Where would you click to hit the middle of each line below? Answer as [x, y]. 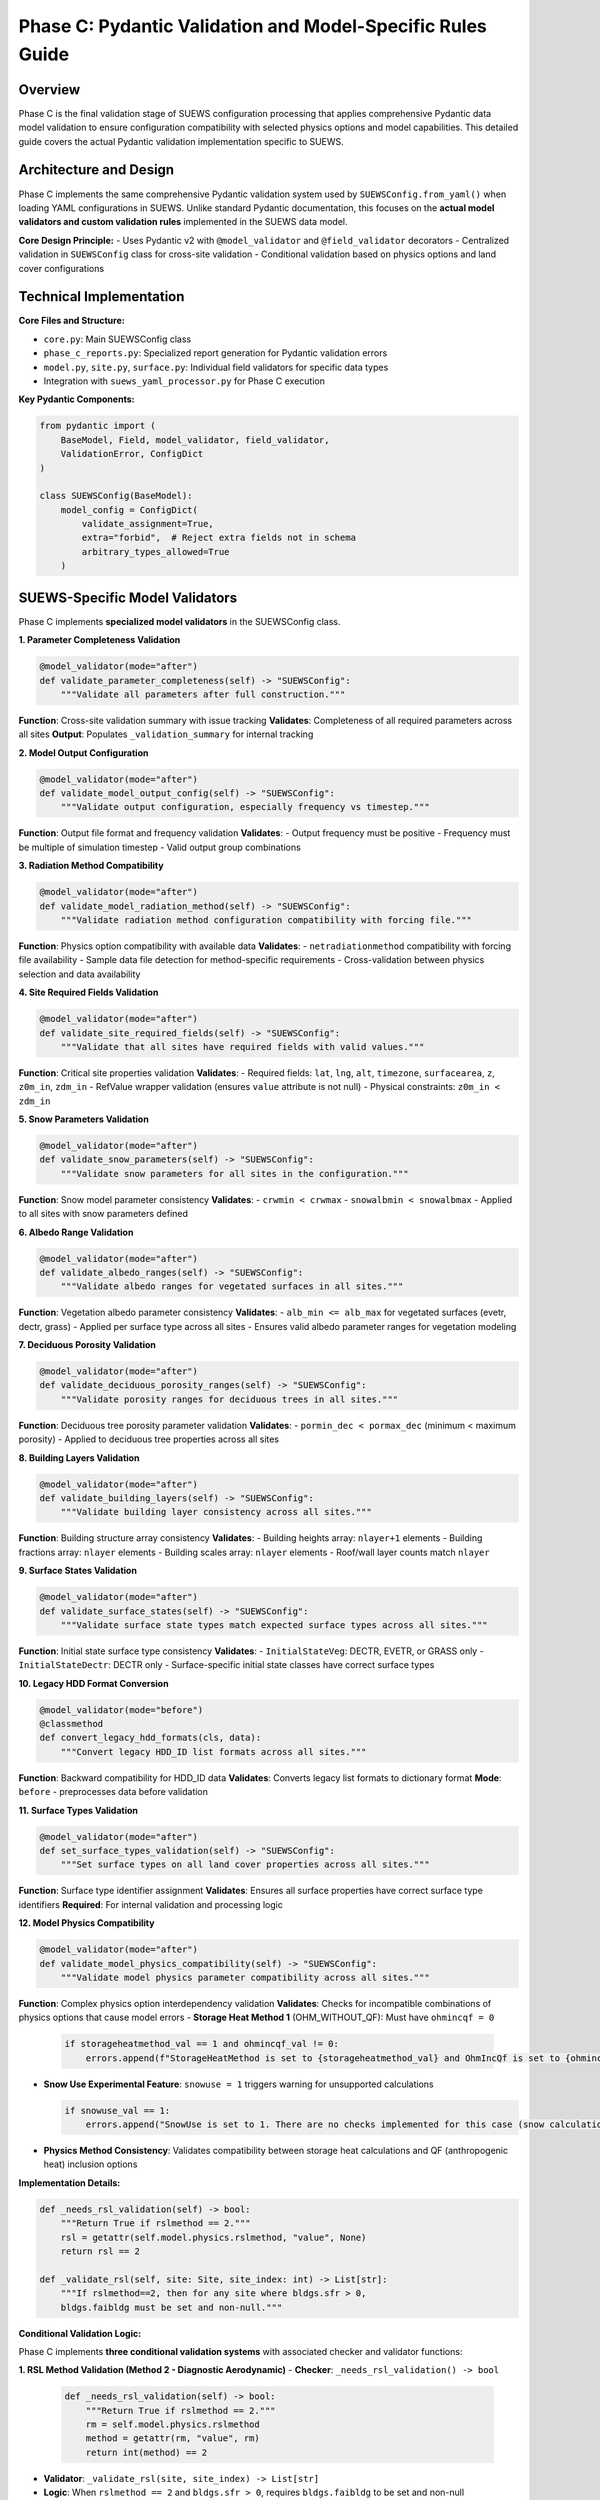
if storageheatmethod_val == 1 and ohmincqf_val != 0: [201, 2044]
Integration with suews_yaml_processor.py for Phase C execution [184, 381]
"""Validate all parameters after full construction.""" [203, 694]
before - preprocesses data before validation [113, 1792]
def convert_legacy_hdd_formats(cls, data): [150, 1738]
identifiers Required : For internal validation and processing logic [151, 1904]
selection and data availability [79, 974]
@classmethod [71, 1724]
